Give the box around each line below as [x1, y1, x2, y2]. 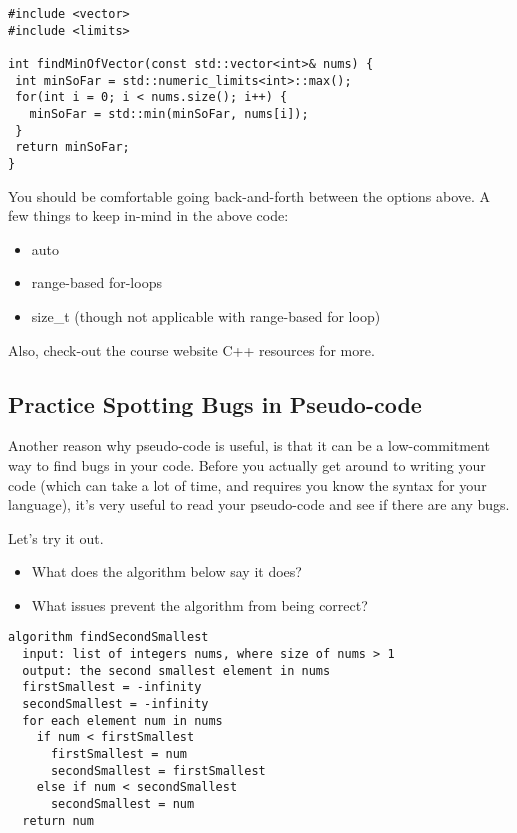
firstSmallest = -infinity [22, 680, 202, 695]
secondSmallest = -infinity [22, 697, 209, 712]
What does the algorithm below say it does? [31, 561, 302, 582]
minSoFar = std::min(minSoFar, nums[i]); [29, 106, 309, 121]
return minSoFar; [15, 140, 130, 155]
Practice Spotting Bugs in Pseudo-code [8, 388, 422, 419]
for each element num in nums [22, 713, 223, 728]
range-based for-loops [31, 272, 162, 293]
